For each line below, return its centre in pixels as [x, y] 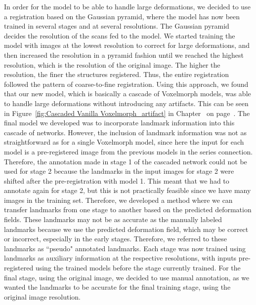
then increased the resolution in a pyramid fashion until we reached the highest [124, 55]
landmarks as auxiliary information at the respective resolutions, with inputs [120, 258]
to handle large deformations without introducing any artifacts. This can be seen [126, 103]
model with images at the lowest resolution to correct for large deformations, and [127, 45]
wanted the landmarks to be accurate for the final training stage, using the [117, 287]
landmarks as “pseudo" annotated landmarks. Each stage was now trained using [125, 248]
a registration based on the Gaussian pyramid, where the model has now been [122, 16]
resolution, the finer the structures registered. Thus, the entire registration [117, 74]
